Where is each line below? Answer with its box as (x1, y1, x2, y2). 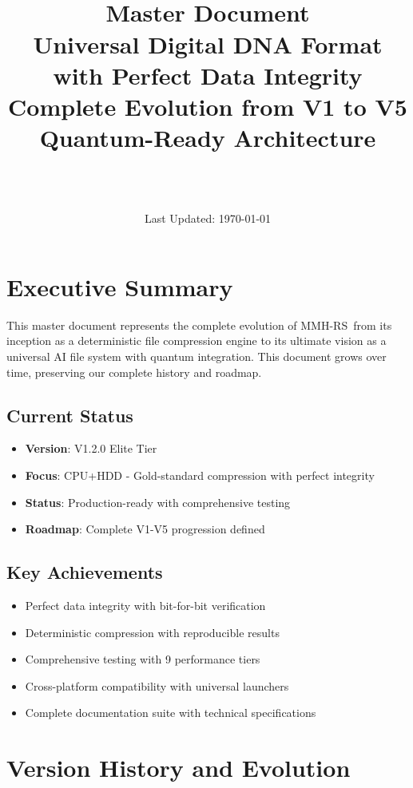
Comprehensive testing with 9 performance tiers (25, 651, 260, 667)
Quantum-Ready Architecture (39, 121, 376, 154)
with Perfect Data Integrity (53, 58, 363, 91)
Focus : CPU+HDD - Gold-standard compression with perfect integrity (25, 466, 375, 483)
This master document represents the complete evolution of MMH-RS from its (6, 316, 392, 333)
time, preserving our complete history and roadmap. (6, 363, 262, 380)
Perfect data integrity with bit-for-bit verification (25, 596, 266, 613)
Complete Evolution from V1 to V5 (8, 89, 407, 122)
